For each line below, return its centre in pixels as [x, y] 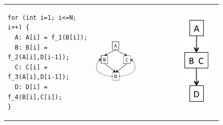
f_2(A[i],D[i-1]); [39, 57]
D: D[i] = [31, 87]
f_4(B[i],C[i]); [35, 97]
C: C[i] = [31, 67]
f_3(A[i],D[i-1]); [39, 77]
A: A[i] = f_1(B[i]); [51, 37]
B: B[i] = [31, 47]
